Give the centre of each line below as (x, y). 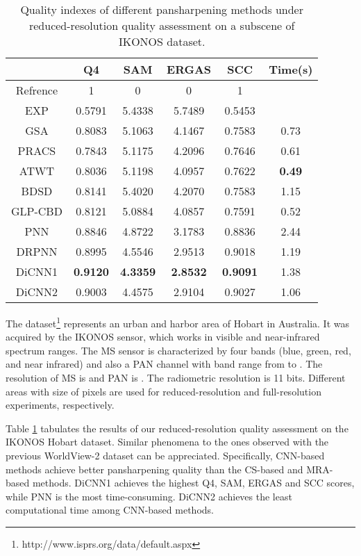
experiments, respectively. (60, 405)
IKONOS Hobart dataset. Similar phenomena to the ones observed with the (167, 442)
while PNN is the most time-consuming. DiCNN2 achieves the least (149, 496)
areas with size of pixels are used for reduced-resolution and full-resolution (163, 391)
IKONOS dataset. (162, 41)
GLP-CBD (37, 211)
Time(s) (291, 69)
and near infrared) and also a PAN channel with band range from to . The (164, 364)
